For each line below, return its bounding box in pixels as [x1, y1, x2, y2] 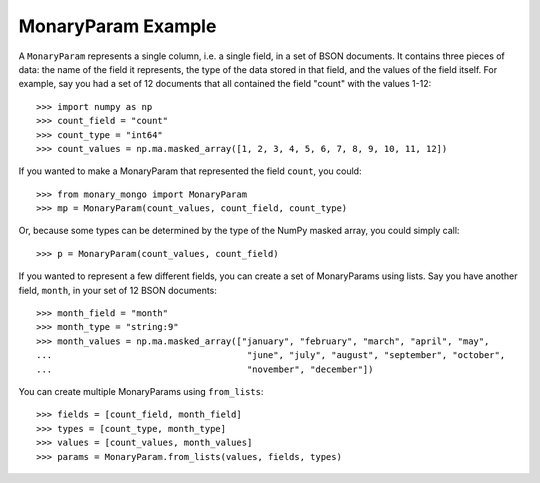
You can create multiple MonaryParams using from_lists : [18, 385, 264, 397]
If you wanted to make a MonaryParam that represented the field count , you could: [18, 165, 362, 177]
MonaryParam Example [18, 15, 217, 37]
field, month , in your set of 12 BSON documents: [18, 284, 217, 296]
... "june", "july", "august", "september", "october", [36, 350, 506, 361]
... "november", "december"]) [36, 363, 374, 375]
